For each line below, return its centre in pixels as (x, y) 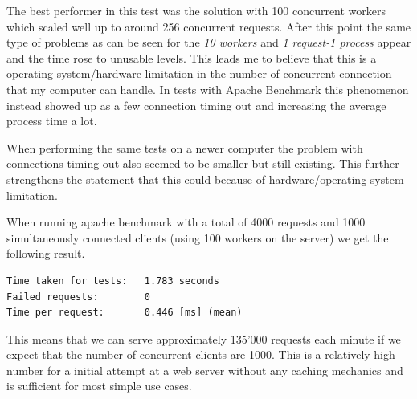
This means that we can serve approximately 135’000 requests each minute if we (204, 338)
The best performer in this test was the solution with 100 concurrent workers (196, 10)
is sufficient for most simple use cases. (99, 386)
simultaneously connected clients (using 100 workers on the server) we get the (198, 237)
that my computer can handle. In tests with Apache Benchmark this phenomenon (208, 89)
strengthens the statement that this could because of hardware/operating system (205, 179)
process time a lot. (52, 121)
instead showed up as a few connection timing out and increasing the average (196, 105)
